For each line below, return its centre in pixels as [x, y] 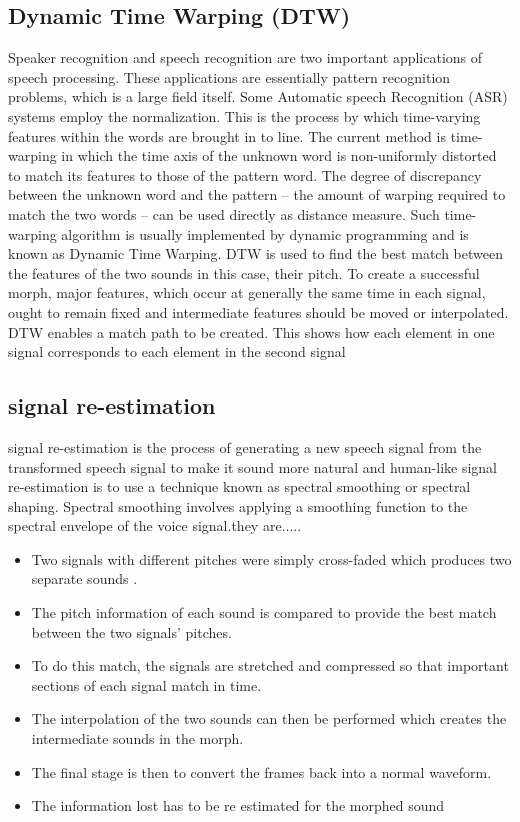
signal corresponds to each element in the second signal [177, 351]
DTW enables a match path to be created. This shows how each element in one [251, 331]
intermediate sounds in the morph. [137, 738]
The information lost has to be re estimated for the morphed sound [238, 805]
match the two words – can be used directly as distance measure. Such [224, 213]
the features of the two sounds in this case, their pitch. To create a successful [244, 272]
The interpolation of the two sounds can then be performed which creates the [269, 718]
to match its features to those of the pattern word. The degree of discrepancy [245, 174]
